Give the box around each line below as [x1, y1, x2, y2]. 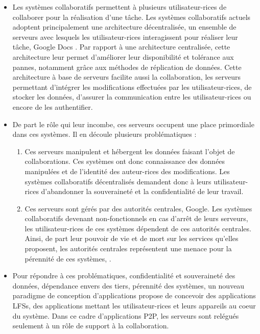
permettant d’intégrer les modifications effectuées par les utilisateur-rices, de [12, 81, 252, 92]
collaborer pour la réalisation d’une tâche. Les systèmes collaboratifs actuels [12, 11, 251, 22]
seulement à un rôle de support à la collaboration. [12, 320, 169, 331]
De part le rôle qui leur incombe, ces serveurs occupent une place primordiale [12, 118, 254, 129]
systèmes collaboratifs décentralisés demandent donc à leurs [25, 176, 211, 186]
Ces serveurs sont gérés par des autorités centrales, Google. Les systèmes [25, 203, 252, 213]
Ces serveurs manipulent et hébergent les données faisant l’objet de [25, 146, 235, 156]
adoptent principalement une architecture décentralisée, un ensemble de [12, 21, 237, 32]
